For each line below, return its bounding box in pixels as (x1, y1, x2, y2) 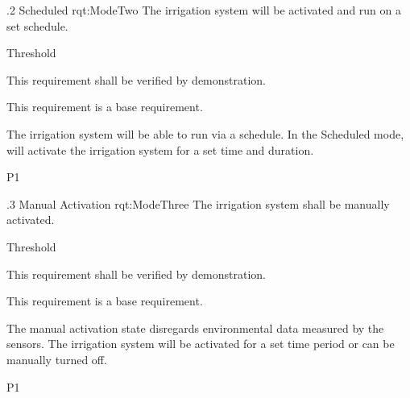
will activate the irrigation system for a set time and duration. (6, 141, 314, 158)
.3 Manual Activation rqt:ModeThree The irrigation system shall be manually (6, 195, 390, 212)
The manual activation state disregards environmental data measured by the (6, 319, 384, 336)
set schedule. (6, 17, 68, 34)
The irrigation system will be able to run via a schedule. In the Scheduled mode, (6, 125, 404, 142)
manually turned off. (6, 350, 107, 367)
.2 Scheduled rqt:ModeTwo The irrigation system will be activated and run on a (6, 2, 402, 18)
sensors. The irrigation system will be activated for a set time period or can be (6, 335, 395, 352)
